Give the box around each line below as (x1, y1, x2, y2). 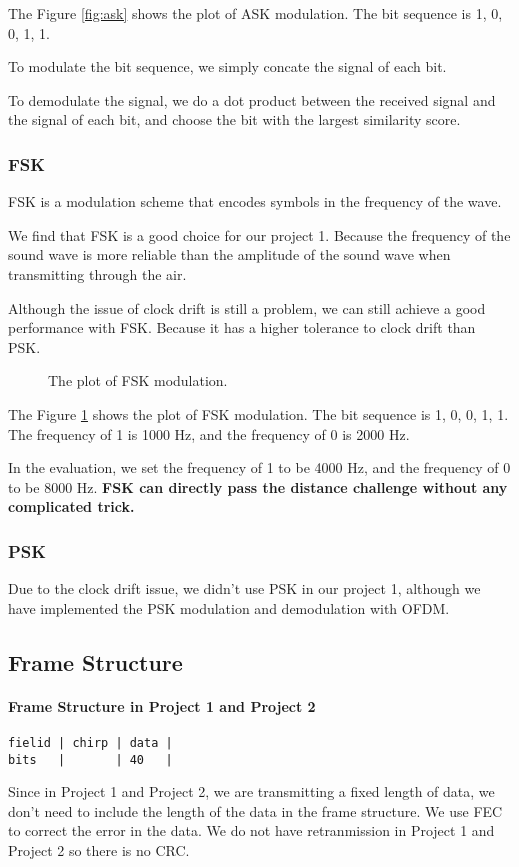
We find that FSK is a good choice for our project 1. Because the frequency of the (8, 224, 511, 245)
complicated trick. (8, 496, 135, 517)
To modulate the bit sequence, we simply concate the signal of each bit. (8, 56, 447, 77)
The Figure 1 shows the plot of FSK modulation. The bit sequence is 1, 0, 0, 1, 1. (8, 403, 509, 424)
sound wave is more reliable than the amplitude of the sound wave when (8, 244, 451, 265)
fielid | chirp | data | (8, 735, 173, 750)
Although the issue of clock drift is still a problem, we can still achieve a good (8, 297, 486, 318)
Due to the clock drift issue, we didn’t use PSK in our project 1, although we (8, 578, 481, 599)
